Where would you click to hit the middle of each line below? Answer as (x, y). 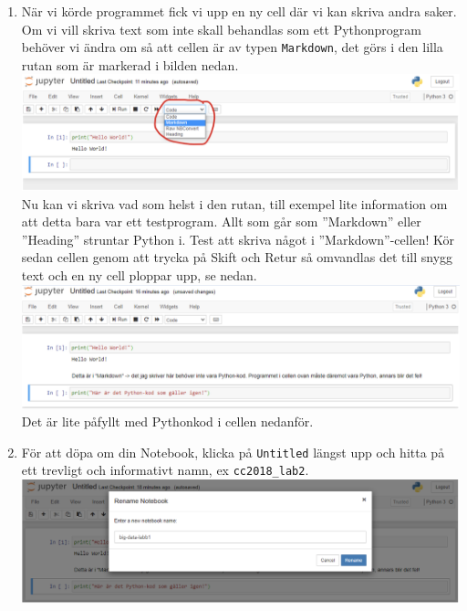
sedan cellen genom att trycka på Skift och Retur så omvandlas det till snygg (237, 257)
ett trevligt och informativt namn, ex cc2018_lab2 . (165, 470)
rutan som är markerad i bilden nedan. (130, 64)
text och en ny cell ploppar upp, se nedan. (139, 274)
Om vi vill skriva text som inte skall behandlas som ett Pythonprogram (221, 29)
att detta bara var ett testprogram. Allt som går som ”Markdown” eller (221, 221)
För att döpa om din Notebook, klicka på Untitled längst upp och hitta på (233, 452)
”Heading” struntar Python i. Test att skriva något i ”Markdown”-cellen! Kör (238, 239)
